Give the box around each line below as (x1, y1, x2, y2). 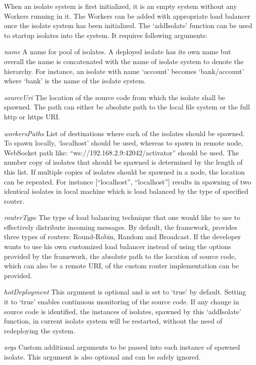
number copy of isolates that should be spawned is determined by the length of (4, 157, 243, 167)
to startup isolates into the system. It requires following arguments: (4, 30, 208, 40)
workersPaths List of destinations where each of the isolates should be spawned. (4, 128, 245, 138)
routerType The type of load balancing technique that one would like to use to (4, 212, 240, 222)
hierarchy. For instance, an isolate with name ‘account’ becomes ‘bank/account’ (4, 66, 244, 76)
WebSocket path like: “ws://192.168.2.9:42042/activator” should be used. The (4, 147, 239, 157)
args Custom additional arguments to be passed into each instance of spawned (4, 342, 240, 352)
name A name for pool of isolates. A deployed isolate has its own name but (4, 46, 231, 57)
